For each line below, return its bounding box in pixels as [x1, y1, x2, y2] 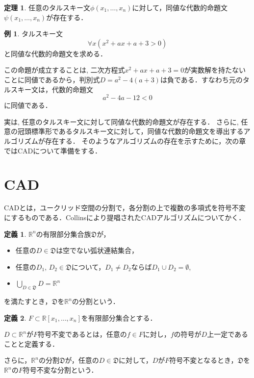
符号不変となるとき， [169, 355, 238, 365]
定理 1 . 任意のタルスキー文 [4, 2, 90, 12]
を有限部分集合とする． [81, 312, 157, 323]
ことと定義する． [4, 338, 59, 349]
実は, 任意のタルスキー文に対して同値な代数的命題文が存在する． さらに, [4, 116, 239, 126]
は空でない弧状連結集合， [56, 245, 139, 255]
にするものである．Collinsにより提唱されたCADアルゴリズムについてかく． [4, 212, 246, 222]
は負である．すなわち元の [160, 74, 243, 84]
